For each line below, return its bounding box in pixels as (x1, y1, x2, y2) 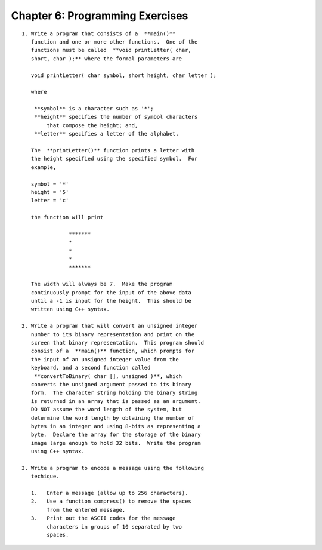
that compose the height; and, (47, 122, 138, 128)
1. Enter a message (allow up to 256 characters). (30, 490, 188, 497)
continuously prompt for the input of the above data (30, 289, 192, 296)
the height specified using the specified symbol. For (30, 155, 198, 162)
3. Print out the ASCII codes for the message (30, 515, 176, 522)
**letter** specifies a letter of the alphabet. (33, 130, 179, 137)
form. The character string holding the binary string (30, 389, 198, 397)
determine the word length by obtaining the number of (30, 414, 195, 421)
